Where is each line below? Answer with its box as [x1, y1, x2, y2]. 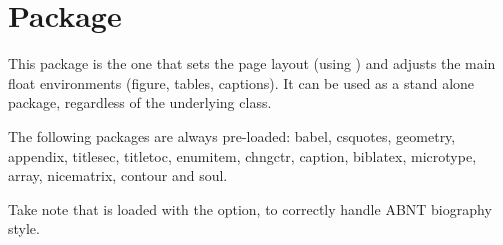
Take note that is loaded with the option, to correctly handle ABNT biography [8, 198, 492, 219]
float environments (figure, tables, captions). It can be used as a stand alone [8, 72, 475, 93]
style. [8, 218, 40, 239]
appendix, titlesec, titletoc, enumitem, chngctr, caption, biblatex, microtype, [8, 145, 477, 166]
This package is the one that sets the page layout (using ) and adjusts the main [8, 53, 496, 74]
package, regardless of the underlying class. [8, 92, 272, 113]
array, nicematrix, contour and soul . [8, 165, 228, 186]
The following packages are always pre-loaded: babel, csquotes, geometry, [8, 125, 456, 146]
